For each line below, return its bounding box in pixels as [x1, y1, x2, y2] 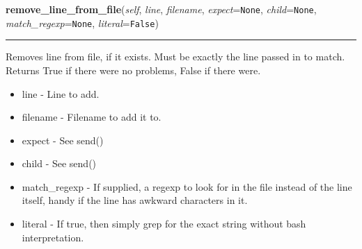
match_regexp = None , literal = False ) [6, 15, 159, 30]
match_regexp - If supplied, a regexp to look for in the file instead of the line [22, 179, 352, 194]
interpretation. [22, 230, 84, 244]
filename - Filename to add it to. [22, 110, 162, 124]
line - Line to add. [22, 86, 100, 101]
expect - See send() [22, 132, 104, 147]
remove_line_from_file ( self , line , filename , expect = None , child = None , [6, 2, 317, 16]
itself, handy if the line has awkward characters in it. [22, 193, 248, 207]
